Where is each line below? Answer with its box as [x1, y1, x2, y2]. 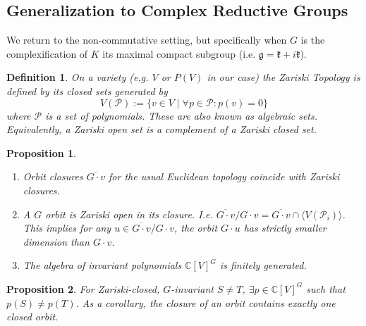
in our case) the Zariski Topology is [207, 70, 360, 84]
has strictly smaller [243, 220, 327, 235]
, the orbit [174, 220, 218, 235]
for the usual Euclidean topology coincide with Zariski [109, 169, 340, 184]
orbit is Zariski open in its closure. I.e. [45, 206, 213, 221]
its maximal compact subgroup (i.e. [102, 46, 256, 61]
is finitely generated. [219, 258, 307, 272]
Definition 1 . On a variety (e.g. [6, 70, 149, 84]
